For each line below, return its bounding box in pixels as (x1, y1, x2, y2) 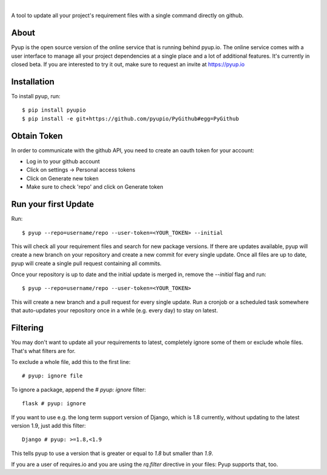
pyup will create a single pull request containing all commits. (11, 260, 162, 267)
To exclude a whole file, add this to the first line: (11, 358, 131, 365)
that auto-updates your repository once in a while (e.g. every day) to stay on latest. (11, 307, 218, 314)
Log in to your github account (26, 158, 100, 165)
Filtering (11, 323, 44, 333)
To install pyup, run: (11, 92, 61, 99)
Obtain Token (11, 130, 63, 141)
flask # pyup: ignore (22, 400, 86, 407)
